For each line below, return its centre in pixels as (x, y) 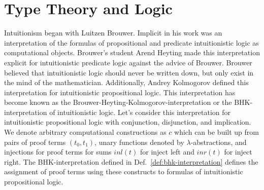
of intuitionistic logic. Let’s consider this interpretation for (140, 112)
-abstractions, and (219, 142)
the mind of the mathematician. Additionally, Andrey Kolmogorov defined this (126, 82)
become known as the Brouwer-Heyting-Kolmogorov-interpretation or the (118, 102)
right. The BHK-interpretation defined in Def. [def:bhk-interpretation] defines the (131, 161)
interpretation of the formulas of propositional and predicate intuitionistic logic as (131, 42)
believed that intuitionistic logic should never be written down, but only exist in (129, 72)
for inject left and (167, 152)
